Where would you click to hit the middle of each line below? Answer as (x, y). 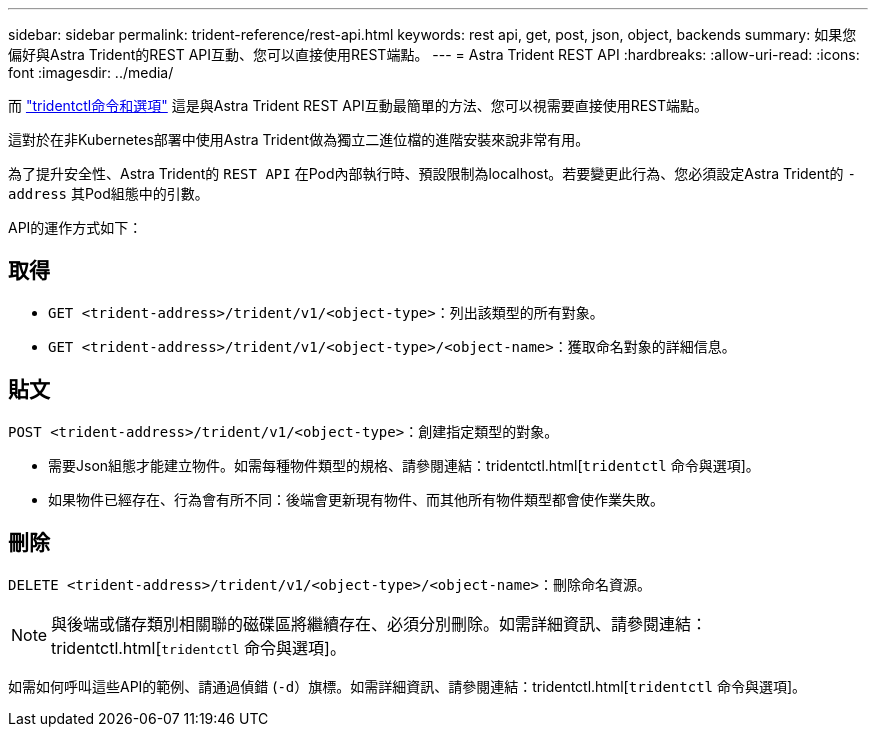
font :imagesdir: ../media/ (91, 72)
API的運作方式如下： (75, 227)
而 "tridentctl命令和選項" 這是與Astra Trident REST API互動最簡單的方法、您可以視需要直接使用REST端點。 (358, 105)
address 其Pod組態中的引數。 (108, 193)
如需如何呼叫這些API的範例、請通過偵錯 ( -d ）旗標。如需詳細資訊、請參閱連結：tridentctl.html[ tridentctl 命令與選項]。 (407, 686)
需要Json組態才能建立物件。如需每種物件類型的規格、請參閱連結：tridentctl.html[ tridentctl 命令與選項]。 (404, 465)
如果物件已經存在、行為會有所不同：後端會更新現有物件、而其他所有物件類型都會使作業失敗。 (356, 499)
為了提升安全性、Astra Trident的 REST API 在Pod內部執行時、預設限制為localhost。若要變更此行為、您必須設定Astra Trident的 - (432, 173)
